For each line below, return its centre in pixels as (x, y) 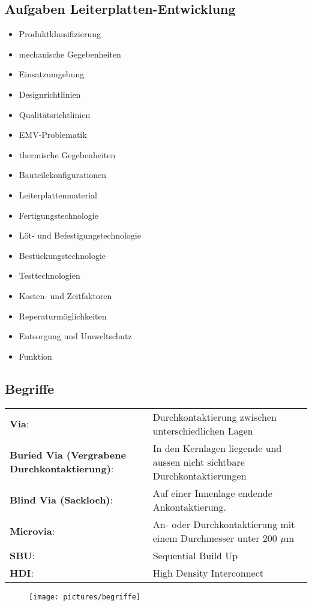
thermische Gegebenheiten (67, 154)
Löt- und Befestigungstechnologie (80, 235)
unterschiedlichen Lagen (203, 430)
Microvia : (32, 531)
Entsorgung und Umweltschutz (75, 336)
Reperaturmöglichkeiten (63, 316)
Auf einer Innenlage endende (212, 493)
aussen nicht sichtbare (199, 462)
